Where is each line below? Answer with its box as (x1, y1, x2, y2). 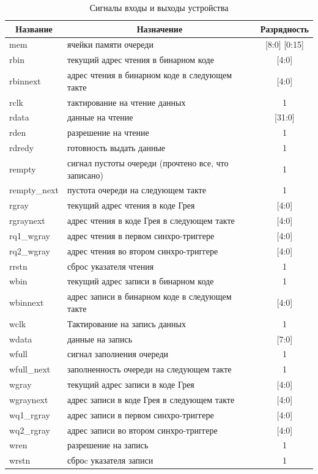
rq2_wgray (9, 244, 50, 257)
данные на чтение (67, 111, 133, 124)
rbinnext (9, 74, 41, 87)
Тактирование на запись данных (67, 317, 186, 330)
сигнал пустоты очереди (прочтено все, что (67, 156, 229, 169)
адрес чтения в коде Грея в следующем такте (67, 214, 235, 227)
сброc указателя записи (67, 454, 153, 467)
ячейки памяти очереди (67, 38, 153, 51)
